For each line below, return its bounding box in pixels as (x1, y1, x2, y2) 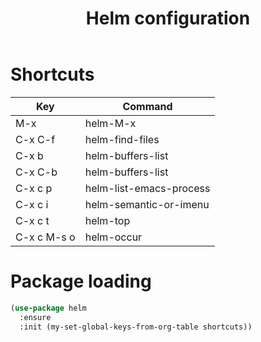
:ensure (19, 312, 52, 322)
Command (122, 99, 173, 113)
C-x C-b (15, 165, 58, 179)
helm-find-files (84, 132, 160, 146)
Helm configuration (85, 7, 251, 30)
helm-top (84, 213, 131, 227)
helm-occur (84, 230, 143, 244)
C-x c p (15, 181, 53, 195)
